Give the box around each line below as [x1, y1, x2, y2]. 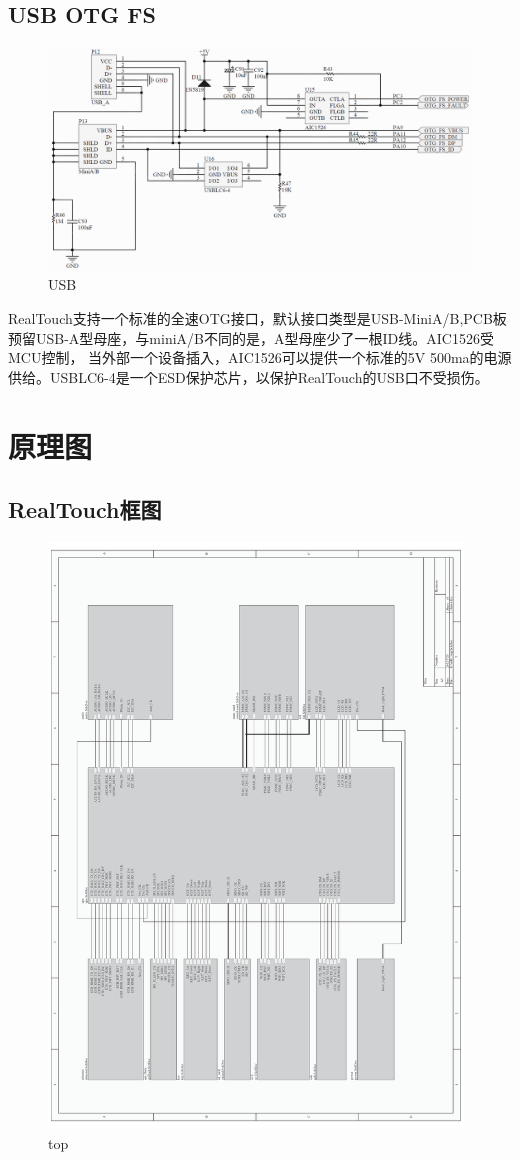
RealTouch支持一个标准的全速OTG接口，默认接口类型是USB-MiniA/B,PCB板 [8, 307, 507, 328]
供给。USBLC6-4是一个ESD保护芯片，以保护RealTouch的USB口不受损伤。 [8, 366, 489, 387]
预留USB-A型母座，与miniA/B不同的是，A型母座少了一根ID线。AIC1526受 [8, 327, 494, 348]
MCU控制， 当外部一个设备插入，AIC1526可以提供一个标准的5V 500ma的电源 [8, 347, 512, 368]
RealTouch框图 [8, 494, 162, 525]
